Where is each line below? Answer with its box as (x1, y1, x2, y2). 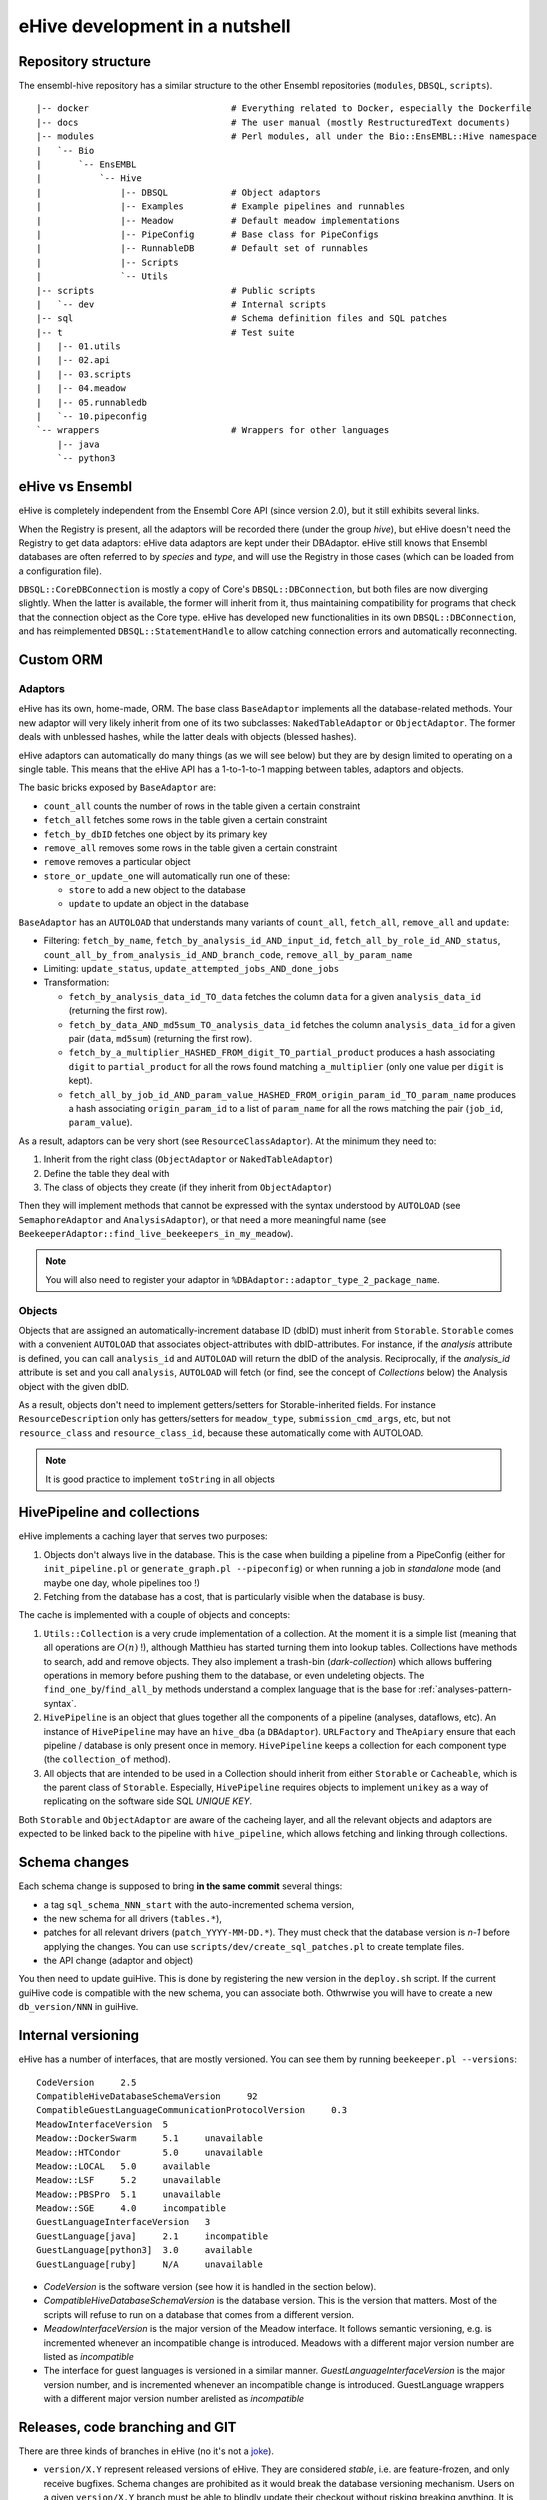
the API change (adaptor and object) (43, 1955, 194, 1967)
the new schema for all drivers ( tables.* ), (43, 1912, 222, 1924)
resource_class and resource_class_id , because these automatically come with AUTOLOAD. (18, 1426, 424, 1439)
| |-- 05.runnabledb (36, 396, 148, 408)
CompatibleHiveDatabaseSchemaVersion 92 (36, 2090, 259, 2102)
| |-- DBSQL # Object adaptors (36, 186, 322, 198)
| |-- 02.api (36, 355, 111, 366)
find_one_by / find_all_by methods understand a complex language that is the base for (43, 1683, 417, 1695)
